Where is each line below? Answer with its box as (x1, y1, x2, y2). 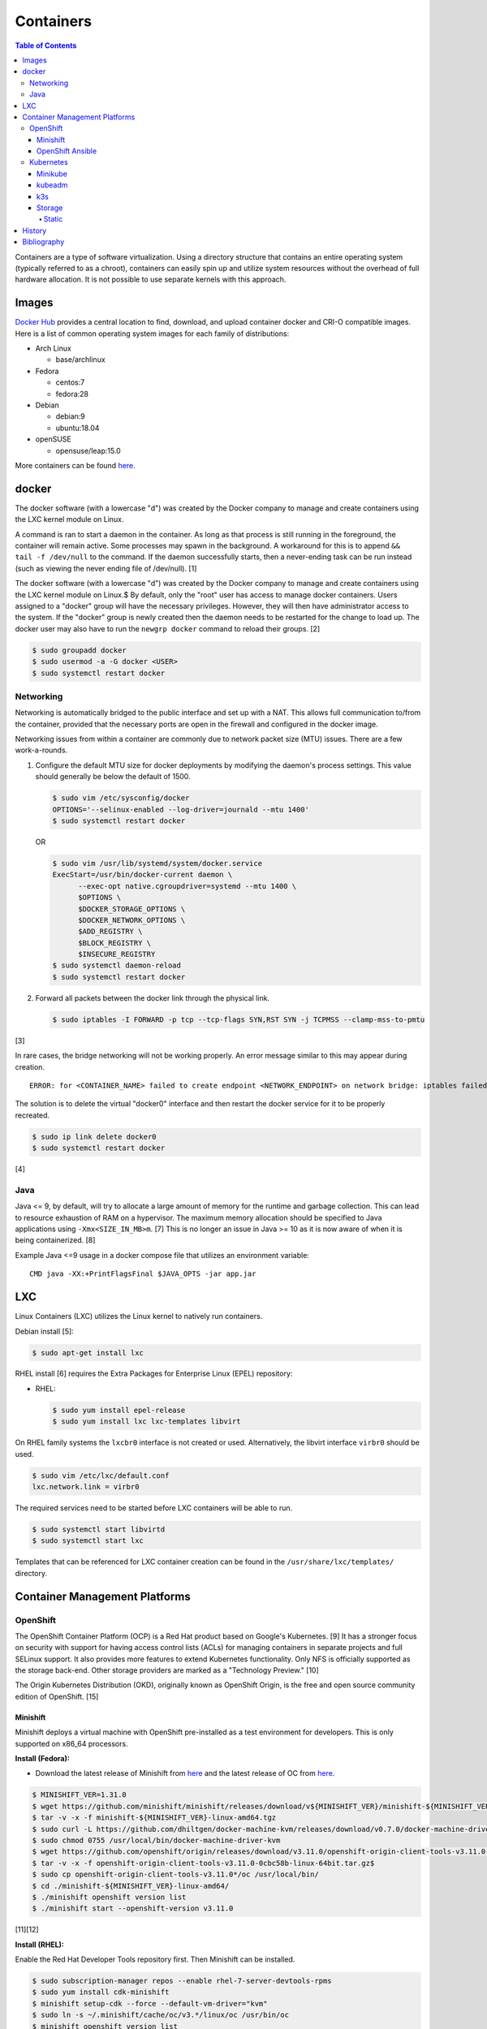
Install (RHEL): (15, 1940, 65, 1949)
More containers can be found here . (15, 460, 136, 470)
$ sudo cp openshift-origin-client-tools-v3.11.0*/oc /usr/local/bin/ (32, 1870, 320, 1879)
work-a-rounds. (15, 745, 68, 755)
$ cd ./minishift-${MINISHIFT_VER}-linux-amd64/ (32, 1881, 230, 1890)
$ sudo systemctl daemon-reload (52, 961, 182, 970)
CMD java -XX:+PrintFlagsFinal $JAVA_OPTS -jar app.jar (29, 1269, 256, 1278)
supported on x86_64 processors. (15, 1738, 129, 1748)
